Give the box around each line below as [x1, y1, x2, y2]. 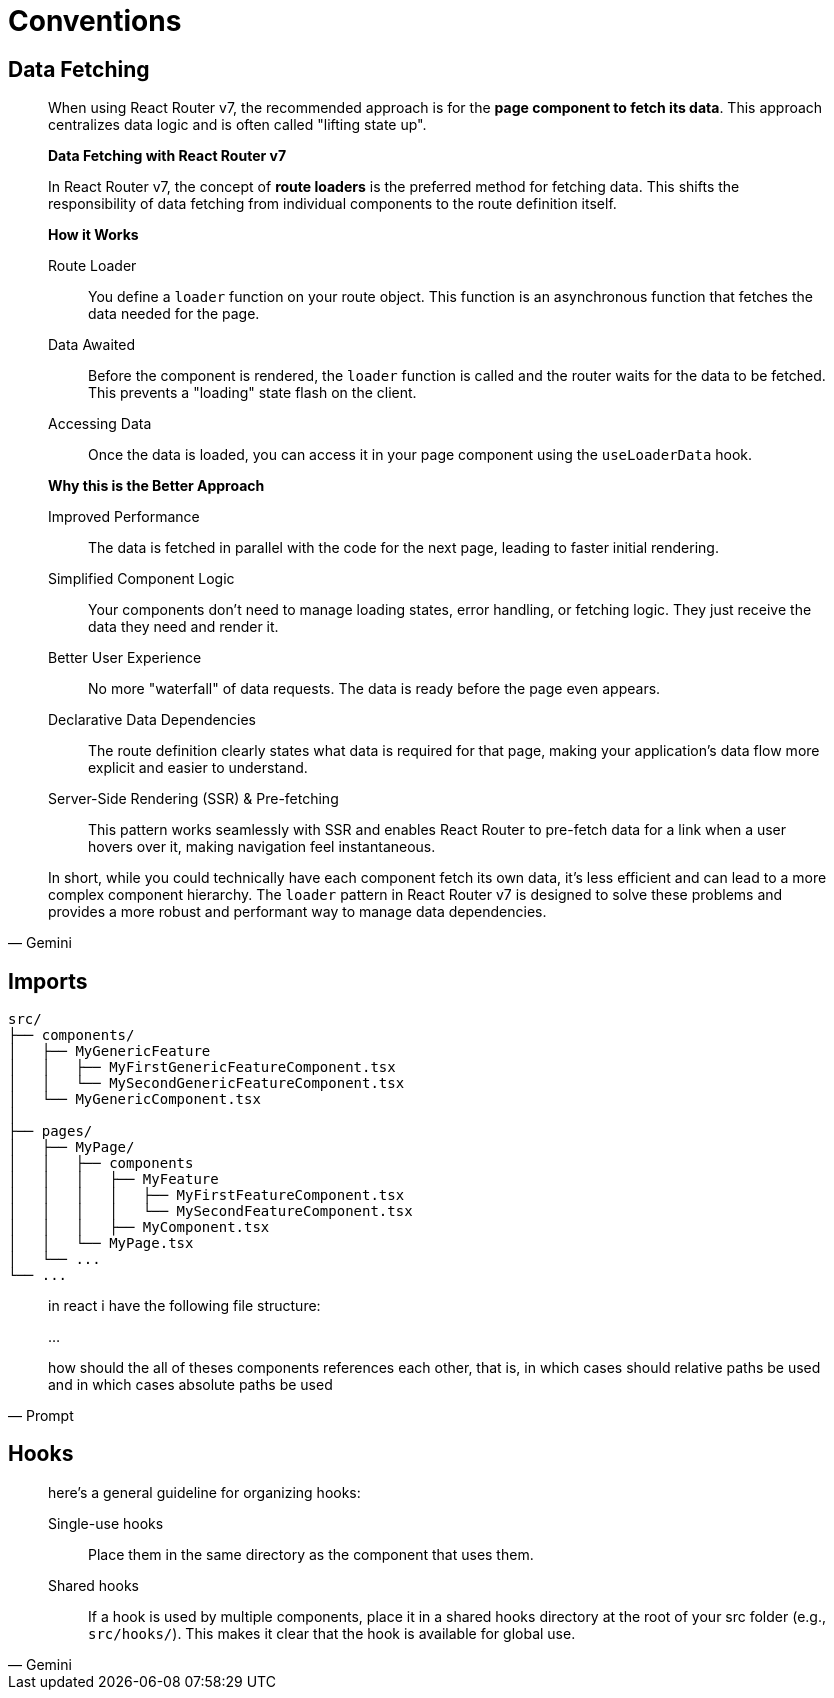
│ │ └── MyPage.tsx [8, 1235, 194, 1252]
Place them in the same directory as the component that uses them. [88, 1545, 534, 1563]
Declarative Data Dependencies [48, 711, 256, 729]
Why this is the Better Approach [48, 477, 265, 495]
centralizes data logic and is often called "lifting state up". [48, 116, 427, 134]
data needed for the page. [88, 305, 260, 323]
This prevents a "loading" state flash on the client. [88, 384, 417, 402]
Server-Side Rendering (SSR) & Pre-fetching [48, 790, 339, 808]
